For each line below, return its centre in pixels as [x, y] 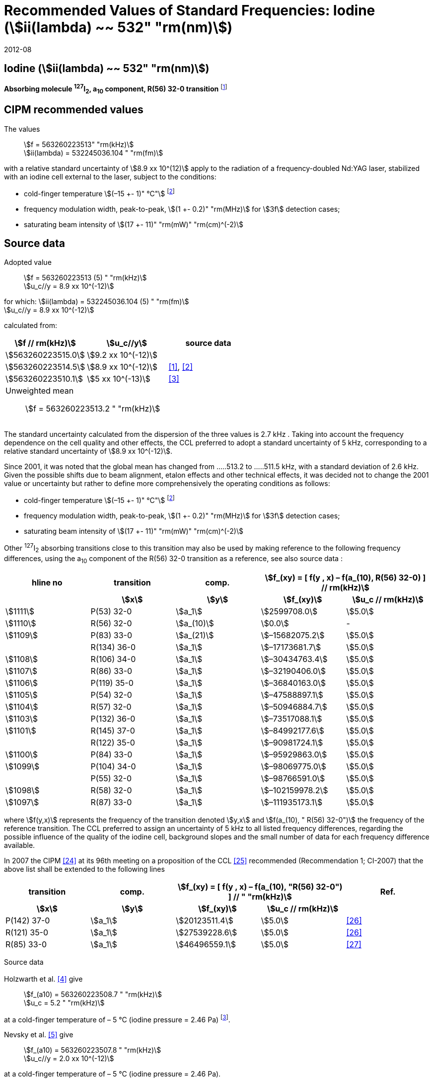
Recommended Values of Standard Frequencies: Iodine [190, 10]
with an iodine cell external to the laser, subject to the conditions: [110, 176]
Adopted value [28, 262]
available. [20, 845]
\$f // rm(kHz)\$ [45, 343]
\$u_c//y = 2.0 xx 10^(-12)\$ [69, 1059]
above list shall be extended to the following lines [84, 869]
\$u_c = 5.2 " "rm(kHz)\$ [64, 1002]
